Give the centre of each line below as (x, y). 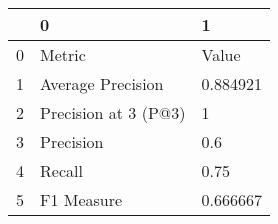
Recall (61, 170)
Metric (63, 54)
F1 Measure (81, 199)
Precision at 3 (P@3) (113, 112)
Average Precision (102, 83)
